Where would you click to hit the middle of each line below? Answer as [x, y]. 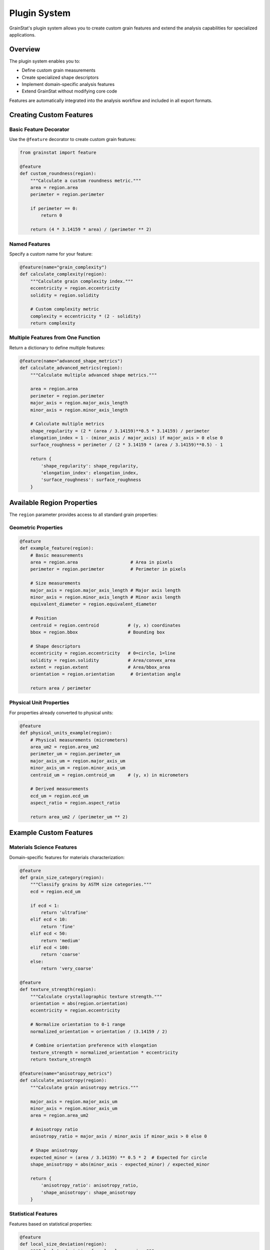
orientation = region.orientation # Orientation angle [105, 674]
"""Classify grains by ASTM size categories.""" [91, 884]
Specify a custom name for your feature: [51, 254]
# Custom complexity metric [65, 309]
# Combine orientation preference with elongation [93, 1045]
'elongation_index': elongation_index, [89, 473]
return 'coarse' [61, 954]
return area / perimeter [61, 688]
